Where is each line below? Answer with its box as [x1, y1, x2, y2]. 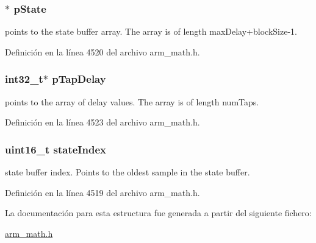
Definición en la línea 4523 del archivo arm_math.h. [5, 116, 200, 129]
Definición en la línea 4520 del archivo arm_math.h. [5, 45, 200, 58]
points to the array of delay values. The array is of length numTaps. [5, 95, 259, 108]
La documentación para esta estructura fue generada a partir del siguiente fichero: [5, 206, 312, 219]
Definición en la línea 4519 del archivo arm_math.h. [5, 186, 200, 199]
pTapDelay [52, 71, 106, 86]
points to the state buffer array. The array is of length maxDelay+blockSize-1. [5, 25, 297, 38]
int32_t [5, 71, 43, 86]
